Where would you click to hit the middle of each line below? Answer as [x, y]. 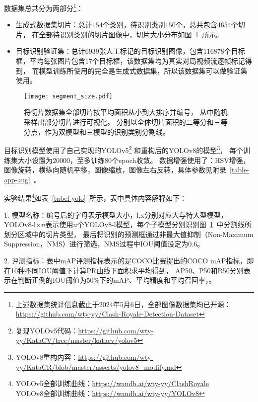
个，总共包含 [196, 25]
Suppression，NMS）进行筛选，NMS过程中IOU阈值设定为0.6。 [104, 244]
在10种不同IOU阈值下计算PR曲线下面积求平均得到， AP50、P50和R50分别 [124, 270]
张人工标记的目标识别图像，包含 [151, 51]
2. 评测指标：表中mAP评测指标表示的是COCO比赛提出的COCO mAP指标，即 [129, 260]
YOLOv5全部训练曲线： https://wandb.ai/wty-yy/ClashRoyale [112, 383]
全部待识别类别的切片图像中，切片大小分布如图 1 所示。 [131, 34]
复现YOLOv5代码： [47, 330]
